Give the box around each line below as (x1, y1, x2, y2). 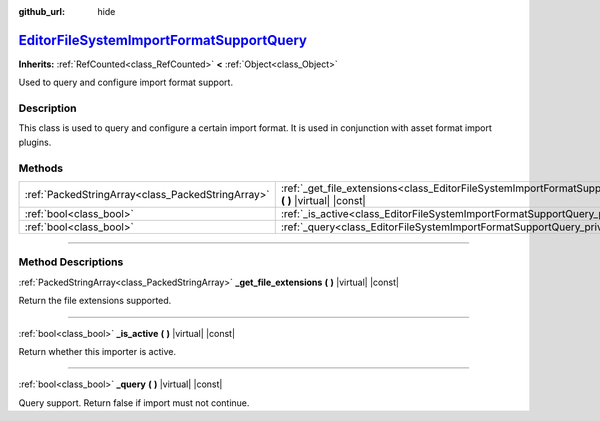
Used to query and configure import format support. (18, 76, 234, 89)
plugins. (18, 136, 52, 148)
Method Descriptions (18, 255, 124, 269)
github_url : (18, 6, 65, 17)
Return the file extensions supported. (18, 295, 172, 307)
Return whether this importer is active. (18, 345, 177, 357)
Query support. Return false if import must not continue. (18, 396, 250, 409)
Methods (18, 161, 64, 175)
